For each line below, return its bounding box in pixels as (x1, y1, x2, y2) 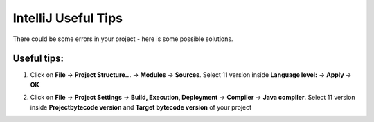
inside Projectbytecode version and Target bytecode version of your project (30, 103, 252, 111)
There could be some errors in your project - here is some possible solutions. (12, 35, 233, 43)
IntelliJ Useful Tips (12, 10, 123, 26)
